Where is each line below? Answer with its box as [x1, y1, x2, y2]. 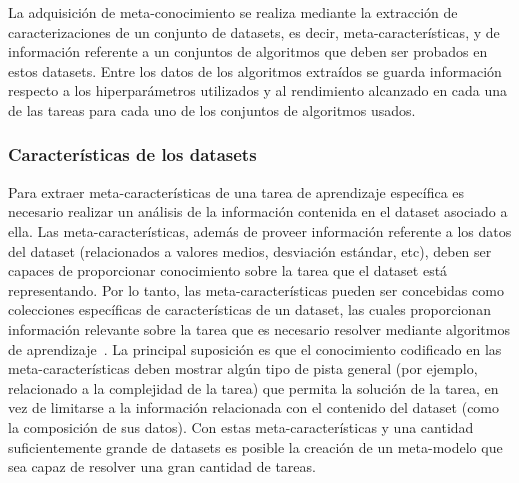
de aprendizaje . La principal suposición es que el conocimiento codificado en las [8, 338, 502, 359]
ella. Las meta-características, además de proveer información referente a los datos [8, 220, 512, 241]
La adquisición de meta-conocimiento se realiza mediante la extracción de [8, 2, 458, 22]
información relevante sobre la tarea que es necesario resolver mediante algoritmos [8, 318, 510, 339]
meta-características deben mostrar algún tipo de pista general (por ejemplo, [8, 358, 478, 379]
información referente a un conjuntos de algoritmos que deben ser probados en [8, 41, 488, 62]
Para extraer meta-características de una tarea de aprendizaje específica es [8, 181, 465, 202]
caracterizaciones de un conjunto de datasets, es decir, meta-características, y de [8, 21, 500, 42]
